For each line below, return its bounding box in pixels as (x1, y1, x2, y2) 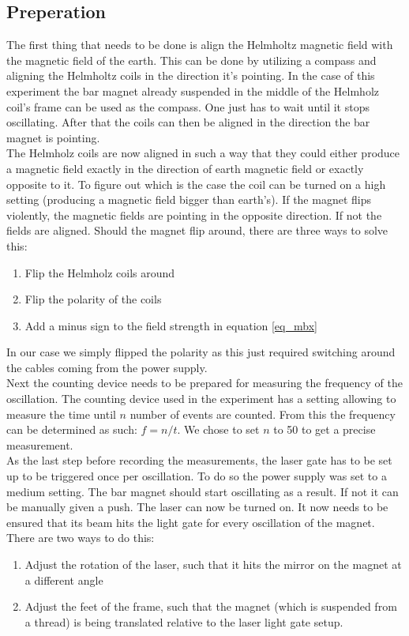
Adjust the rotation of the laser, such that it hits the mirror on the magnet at (24, 556, 402, 573)
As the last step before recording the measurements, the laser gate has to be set (6, 452, 392, 469)
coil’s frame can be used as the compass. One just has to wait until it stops (6, 98, 370, 115)
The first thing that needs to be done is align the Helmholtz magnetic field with (6, 36, 393, 53)
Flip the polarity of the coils (24, 291, 162, 307)
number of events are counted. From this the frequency (129, 405, 396, 422)
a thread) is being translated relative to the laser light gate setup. (24, 613, 343, 630)
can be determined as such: (6, 421, 137, 438)
